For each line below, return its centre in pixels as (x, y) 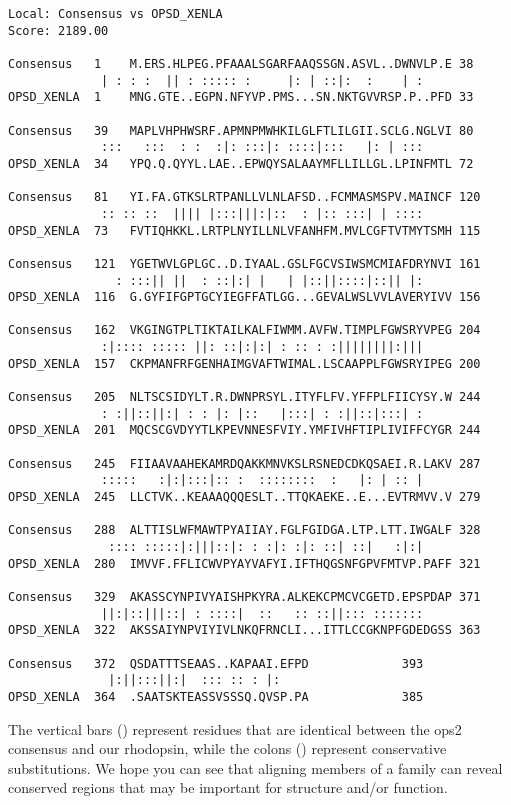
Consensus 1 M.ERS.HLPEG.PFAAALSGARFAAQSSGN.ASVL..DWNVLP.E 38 (241, 63)
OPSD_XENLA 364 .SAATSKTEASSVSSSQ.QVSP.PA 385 (216, 696)
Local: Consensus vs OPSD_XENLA (115, 14)
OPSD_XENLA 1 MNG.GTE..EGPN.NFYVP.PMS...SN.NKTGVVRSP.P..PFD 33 (241, 97)
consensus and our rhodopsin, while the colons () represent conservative (227, 748)
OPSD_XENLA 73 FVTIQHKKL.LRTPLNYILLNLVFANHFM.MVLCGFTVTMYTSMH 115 (244, 230)
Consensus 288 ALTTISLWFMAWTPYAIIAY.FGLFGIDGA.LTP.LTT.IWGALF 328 (244, 530)
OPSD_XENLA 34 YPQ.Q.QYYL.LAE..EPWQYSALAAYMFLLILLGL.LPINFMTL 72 (241, 163)
